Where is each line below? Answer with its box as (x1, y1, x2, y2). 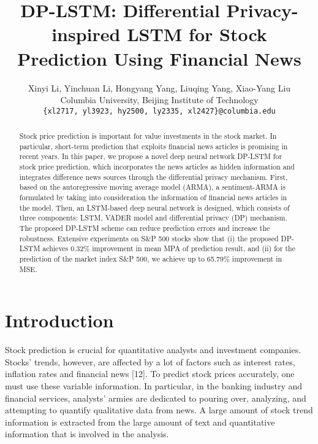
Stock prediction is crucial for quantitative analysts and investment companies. (5, 343, 301, 356)
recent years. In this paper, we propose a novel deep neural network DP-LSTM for (19, 151, 282, 162)
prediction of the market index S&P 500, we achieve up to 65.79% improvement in (19, 254, 282, 264)
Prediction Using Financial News (17, 45, 301, 71)
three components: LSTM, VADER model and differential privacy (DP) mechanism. (19, 212, 287, 223)
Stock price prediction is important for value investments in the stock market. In (19, 131, 277, 141)
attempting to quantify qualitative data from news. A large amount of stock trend (5, 403, 313, 416)
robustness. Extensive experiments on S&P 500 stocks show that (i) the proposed (19, 233, 279, 243)
